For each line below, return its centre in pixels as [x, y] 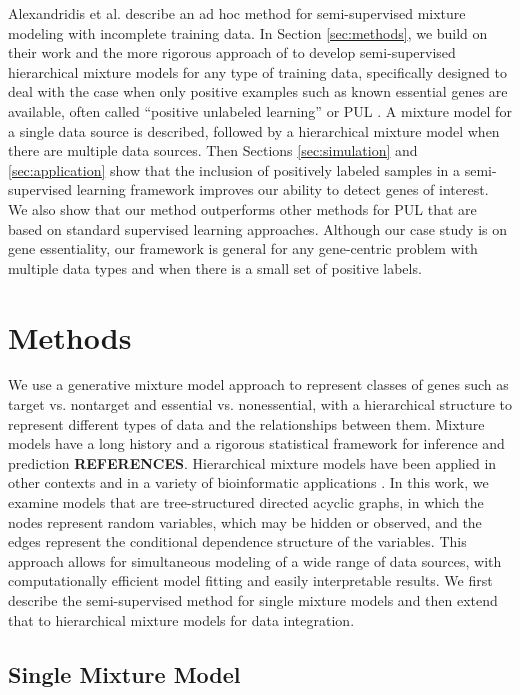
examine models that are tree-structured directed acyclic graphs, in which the [246, 502]
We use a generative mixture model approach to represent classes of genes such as [258, 384]
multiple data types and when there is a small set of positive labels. [215, 267]
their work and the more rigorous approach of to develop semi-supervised [232, 52]
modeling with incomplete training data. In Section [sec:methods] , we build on [248, 32]
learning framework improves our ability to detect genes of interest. [282, 189]
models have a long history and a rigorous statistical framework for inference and [256, 443]
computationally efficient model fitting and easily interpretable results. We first [250, 580]
